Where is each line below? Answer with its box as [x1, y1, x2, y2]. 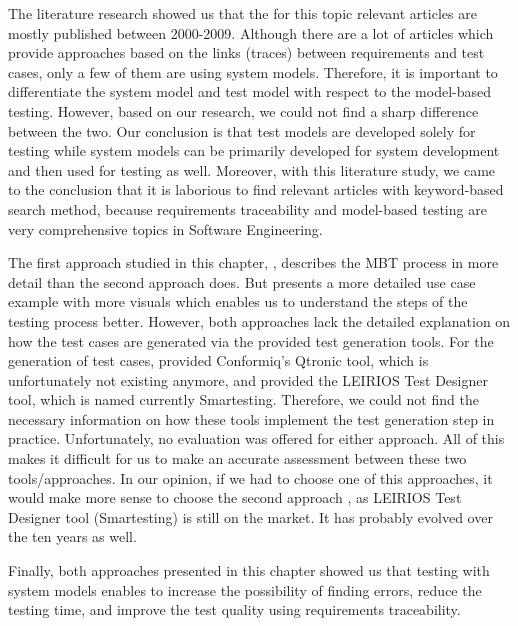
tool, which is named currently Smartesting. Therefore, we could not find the [8, 389, 479, 410]
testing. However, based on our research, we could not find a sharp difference [8, 100, 479, 121]
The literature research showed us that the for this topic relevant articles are [8, 3, 477, 23]
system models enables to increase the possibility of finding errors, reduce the [8, 579, 482, 600]
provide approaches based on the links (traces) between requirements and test [8, 42, 485, 63]
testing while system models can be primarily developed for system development [8, 140, 500, 161]
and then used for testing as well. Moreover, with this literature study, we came [8, 159, 496, 180]
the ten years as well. [8, 526, 137, 547]
